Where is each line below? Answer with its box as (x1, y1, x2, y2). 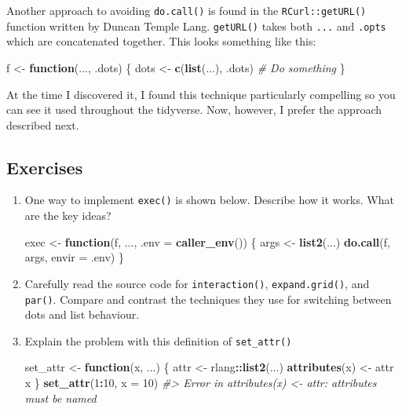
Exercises (6, 155, 83, 179)
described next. (6, 116, 79, 133)
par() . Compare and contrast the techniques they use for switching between (24, 290, 392, 307)
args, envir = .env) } (24, 249, 124, 265)
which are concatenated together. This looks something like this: (6, 33, 316, 49)
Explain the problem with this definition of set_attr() (24, 332, 292, 349)
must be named (24, 389, 97, 406)
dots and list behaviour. (24, 306, 140, 323)
